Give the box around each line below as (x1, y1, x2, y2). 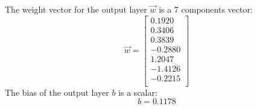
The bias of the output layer (5, 86, 109, 98)
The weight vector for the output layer (5, 3, 147, 15)
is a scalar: (118, 86, 157, 98)
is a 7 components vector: (159, 3, 253, 15)
